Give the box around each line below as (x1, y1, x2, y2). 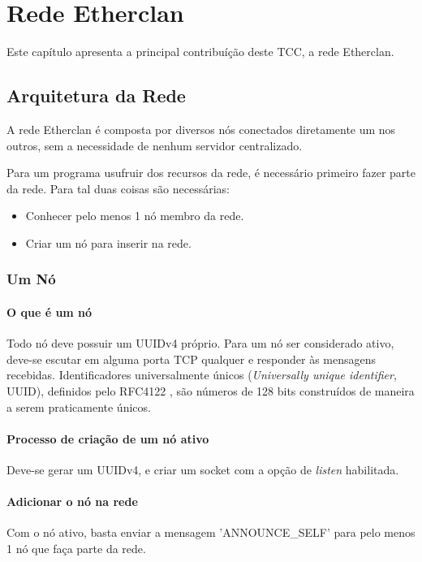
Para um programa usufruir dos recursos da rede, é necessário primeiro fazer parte (6, 164, 416, 181)
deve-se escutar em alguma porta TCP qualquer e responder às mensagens (6, 350, 377, 367)
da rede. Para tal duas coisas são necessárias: (6, 179, 230, 197)
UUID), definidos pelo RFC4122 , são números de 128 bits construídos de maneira (6, 382, 415, 399)
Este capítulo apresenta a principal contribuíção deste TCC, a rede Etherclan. (6, 43, 394, 60)
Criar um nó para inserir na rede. (25, 234, 192, 251)
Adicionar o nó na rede (6, 493, 138, 510)
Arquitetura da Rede (6, 83, 186, 108)
